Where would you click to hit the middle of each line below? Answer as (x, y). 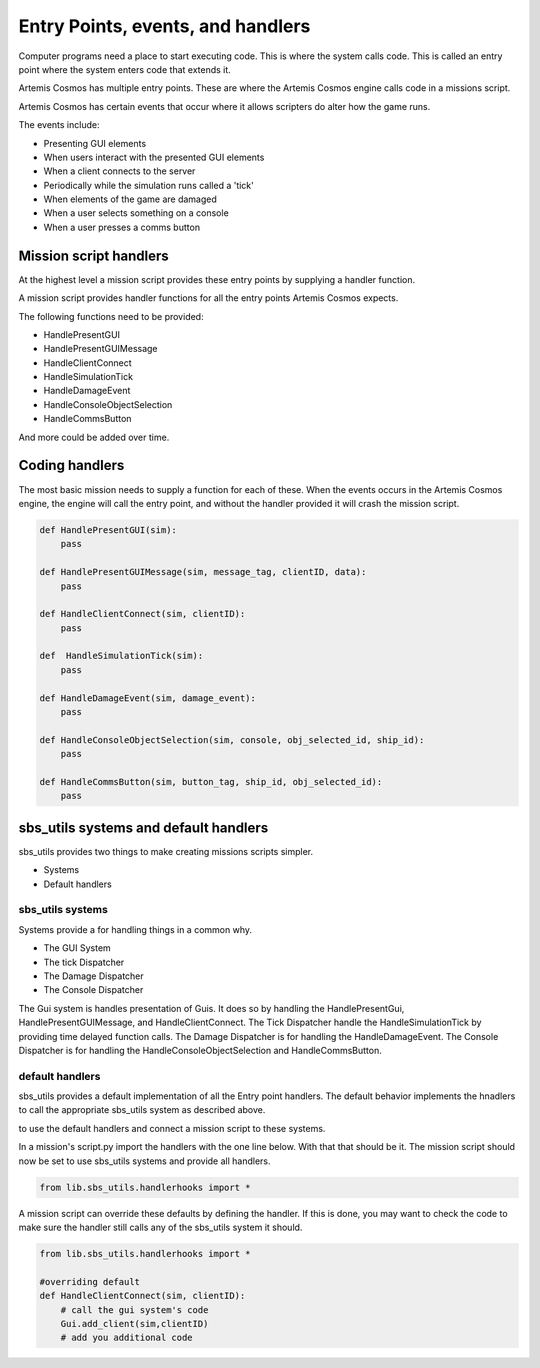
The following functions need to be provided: (111, 316)
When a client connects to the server (119, 171)
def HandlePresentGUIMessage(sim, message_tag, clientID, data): (203, 572)
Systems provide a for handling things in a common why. (135, 929)
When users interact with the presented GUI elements (154, 157)
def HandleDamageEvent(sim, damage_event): (148, 698)
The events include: (59, 125)
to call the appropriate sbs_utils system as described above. (142, 1110)
